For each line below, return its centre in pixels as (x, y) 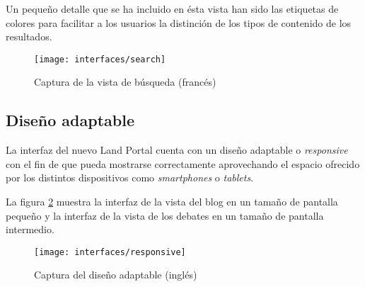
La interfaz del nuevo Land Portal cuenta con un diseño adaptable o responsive (177, 150)
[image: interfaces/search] (100, 59)
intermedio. (30, 229)
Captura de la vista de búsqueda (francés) (125, 82)
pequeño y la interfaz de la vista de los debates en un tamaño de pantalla (165, 215)
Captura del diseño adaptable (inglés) (116, 275)
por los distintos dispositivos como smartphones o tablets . (130, 178)
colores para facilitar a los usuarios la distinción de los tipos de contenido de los (179, 22)
